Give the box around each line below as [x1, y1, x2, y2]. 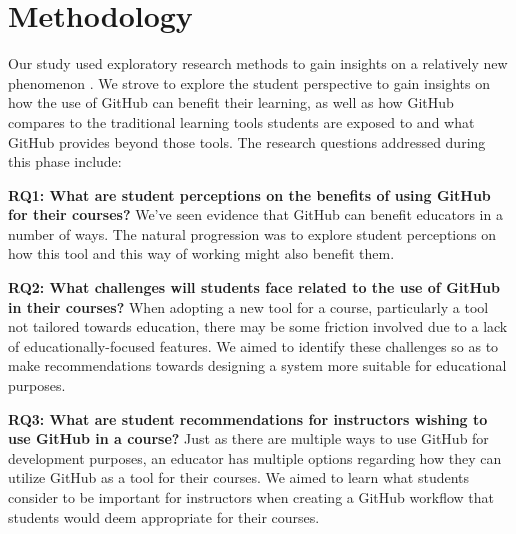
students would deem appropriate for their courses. [8, 506, 320, 527]
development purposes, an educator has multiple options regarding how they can [8, 447, 502, 468]
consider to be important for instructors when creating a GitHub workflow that [8, 487, 494, 507]
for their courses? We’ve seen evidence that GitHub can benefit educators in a [8, 204, 503, 225]
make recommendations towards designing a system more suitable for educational [8, 355, 507, 376]
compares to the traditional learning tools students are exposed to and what [8, 111, 475, 132]
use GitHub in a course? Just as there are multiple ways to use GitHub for [8, 428, 489, 449]
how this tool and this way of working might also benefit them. [8, 243, 395, 264]
